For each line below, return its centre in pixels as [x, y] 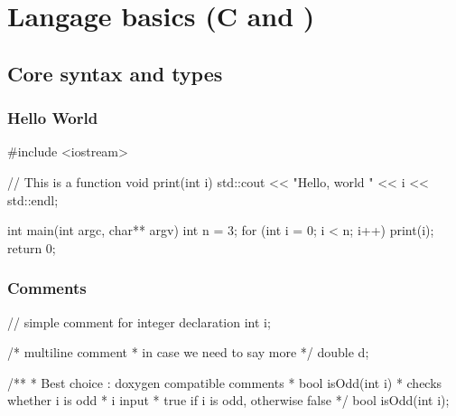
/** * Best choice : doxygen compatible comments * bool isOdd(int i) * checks [225, 382]
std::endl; [33, 199]
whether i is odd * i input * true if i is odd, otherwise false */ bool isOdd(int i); [228, 400]
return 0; [32, 247]
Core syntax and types [115, 73]
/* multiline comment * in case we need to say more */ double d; [188, 352]
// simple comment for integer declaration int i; [139, 321]
